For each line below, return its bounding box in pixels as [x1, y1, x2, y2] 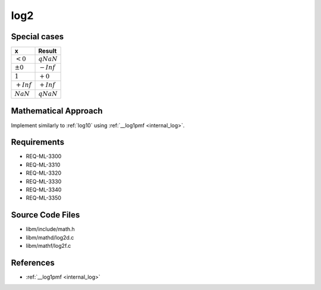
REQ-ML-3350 [26, 194, 62, 201]
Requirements [11, 137, 65, 147]
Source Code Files [11, 210, 80, 220]
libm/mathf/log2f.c [26, 242, 71, 250]
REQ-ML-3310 [26, 161, 61, 168]
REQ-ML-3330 [26, 178, 62, 185]
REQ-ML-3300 [26, 153, 62, 160]
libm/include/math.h [26, 226, 75, 233]
